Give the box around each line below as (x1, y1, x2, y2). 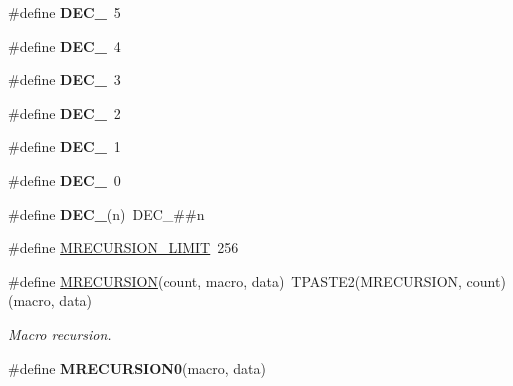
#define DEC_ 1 (8, 136, 121, 157)
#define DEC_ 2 (8, 102, 121, 123)
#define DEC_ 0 (8, 169, 121, 190)
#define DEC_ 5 (8, 2, 121, 22)
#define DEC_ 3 (8, 69, 121, 90)
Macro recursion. (8, 323, 112, 344)
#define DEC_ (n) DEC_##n (8, 203, 205, 224)
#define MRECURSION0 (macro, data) (8, 357, 267, 378)
